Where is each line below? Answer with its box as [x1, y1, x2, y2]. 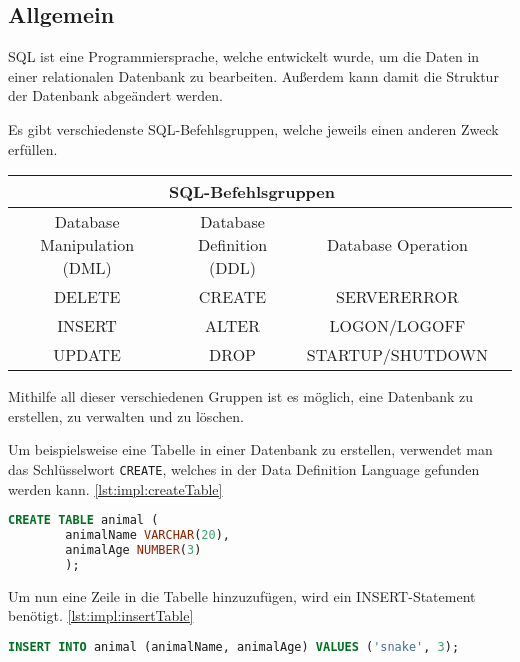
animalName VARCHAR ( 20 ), [65, 528, 230, 543]
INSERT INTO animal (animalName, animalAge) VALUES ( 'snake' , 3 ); [8, 639, 460, 654]
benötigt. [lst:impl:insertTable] [8, 605, 194, 626]
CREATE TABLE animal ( [8, 513, 159, 528]
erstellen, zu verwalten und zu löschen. [8, 405, 244, 426]
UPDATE [53, 343, 122, 367]
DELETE [53, 285, 121, 309]
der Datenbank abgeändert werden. [8, 85, 223, 106]
